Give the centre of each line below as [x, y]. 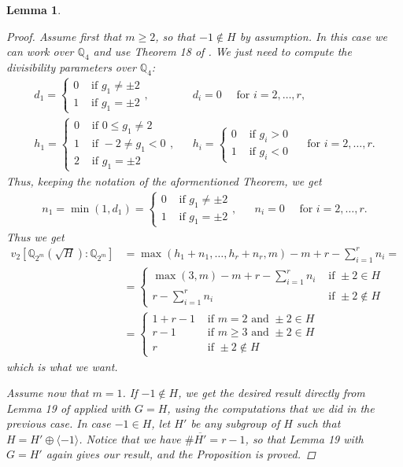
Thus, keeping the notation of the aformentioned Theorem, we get [164, 180]
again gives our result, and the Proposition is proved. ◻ [181, 454]
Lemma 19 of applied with [68, 408]
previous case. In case [59, 423]
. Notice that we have [130, 438]
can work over [40, 51]
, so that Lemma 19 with [304, 438]
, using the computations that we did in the [271, 408]
